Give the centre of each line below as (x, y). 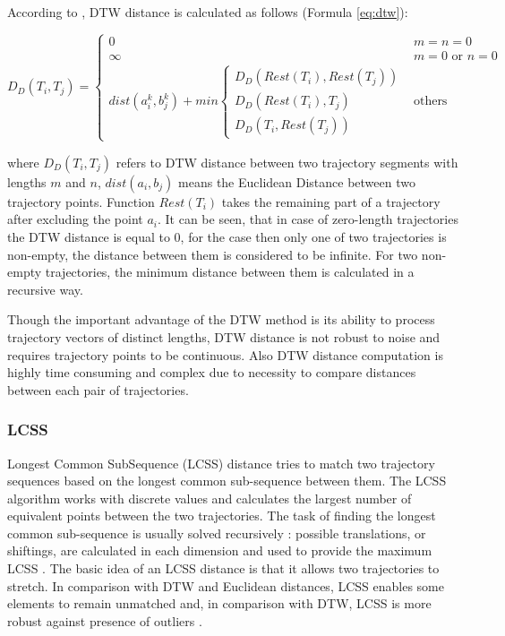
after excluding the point (75, 219)
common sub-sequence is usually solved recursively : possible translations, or (217, 533)
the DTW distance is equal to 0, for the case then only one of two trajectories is (227, 236)
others (430, 102)
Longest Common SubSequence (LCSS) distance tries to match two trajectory (221, 463)
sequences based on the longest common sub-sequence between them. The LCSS (227, 481)
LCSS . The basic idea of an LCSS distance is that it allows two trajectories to (223, 568)
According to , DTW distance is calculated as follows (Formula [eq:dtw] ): (208, 12)
